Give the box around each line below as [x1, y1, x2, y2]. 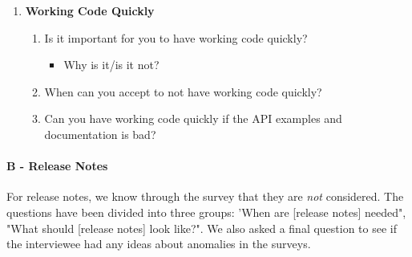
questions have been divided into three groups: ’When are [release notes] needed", [6, 203, 406, 220]
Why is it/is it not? [63, 56, 160, 73]
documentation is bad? [44, 125, 156, 142]
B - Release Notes [6, 157, 108, 174]
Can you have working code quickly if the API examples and [44, 110, 342, 127]
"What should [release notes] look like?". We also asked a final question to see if [6, 219, 398, 236]
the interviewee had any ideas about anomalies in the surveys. [6, 235, 311, 252]
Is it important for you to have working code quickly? [44, 29, 308, 46]
